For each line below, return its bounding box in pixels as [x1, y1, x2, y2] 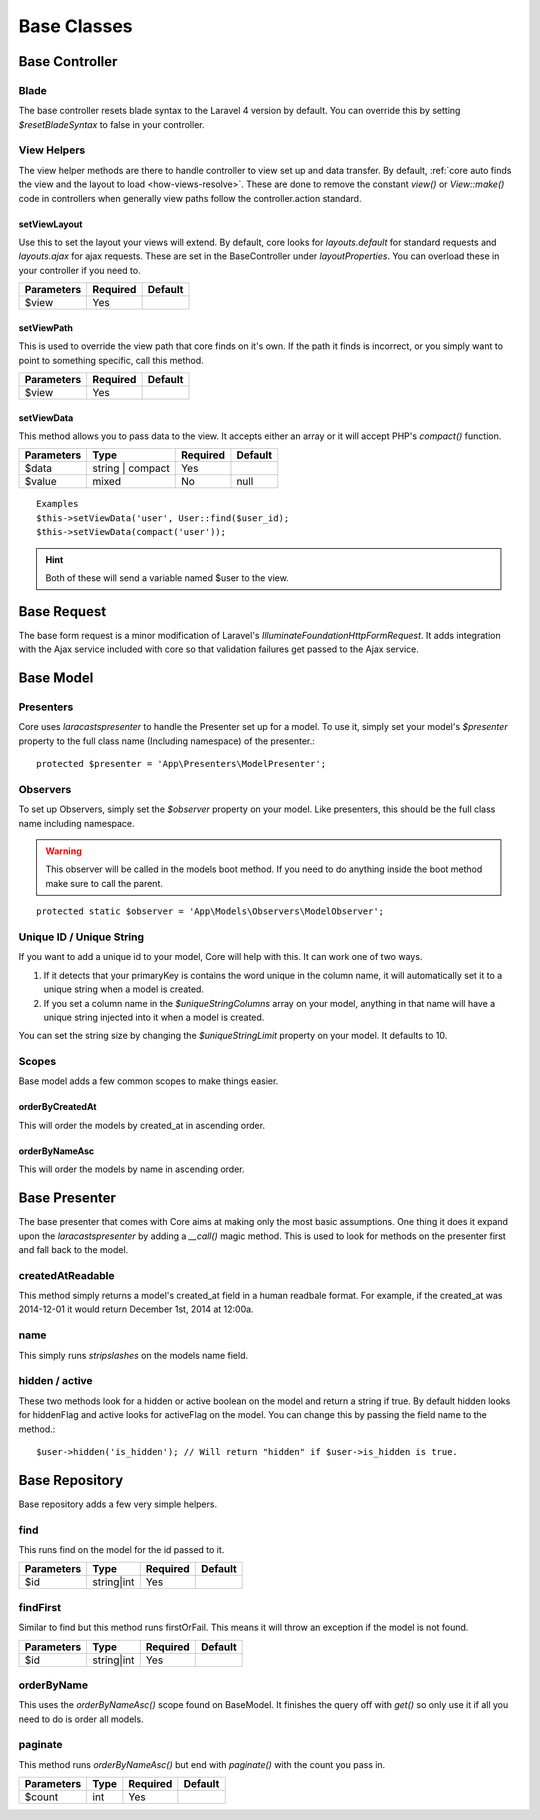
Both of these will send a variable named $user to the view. [45, 571, 289, 584]
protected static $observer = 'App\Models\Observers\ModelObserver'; [36, 906, 385, 917]
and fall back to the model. [18, 1243, 129, 1255]
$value [24, 475, 57, 489]
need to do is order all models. [18, 1713, 144, 1725]
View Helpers [18, 143, 86, 157]
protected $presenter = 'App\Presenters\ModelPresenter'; [36, 758, 327, 770]
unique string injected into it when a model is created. [43, 1011, 265, 1023]
